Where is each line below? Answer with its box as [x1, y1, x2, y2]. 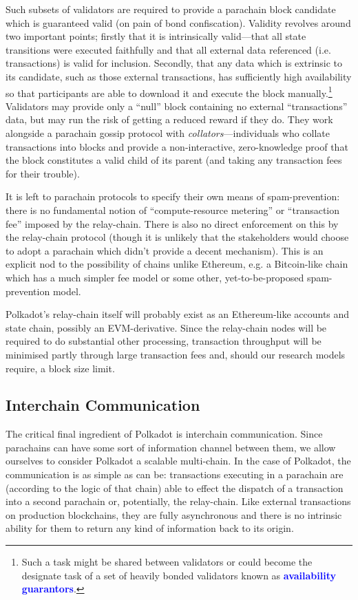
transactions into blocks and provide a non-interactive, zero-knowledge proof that [6, 139, 348, 153]
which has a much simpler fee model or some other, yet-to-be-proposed [6, 270, 304, 284]
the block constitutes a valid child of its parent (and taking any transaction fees [6, 153, 342, 167]
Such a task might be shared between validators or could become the [21, 555, 313, 569]
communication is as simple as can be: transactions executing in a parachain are [6, 467, 344, 482]
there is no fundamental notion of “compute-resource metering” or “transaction [6, 202, 340, 217]
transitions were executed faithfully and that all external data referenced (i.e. [6, 42, 331, 56]
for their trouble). [6, 166, 80, 180]
